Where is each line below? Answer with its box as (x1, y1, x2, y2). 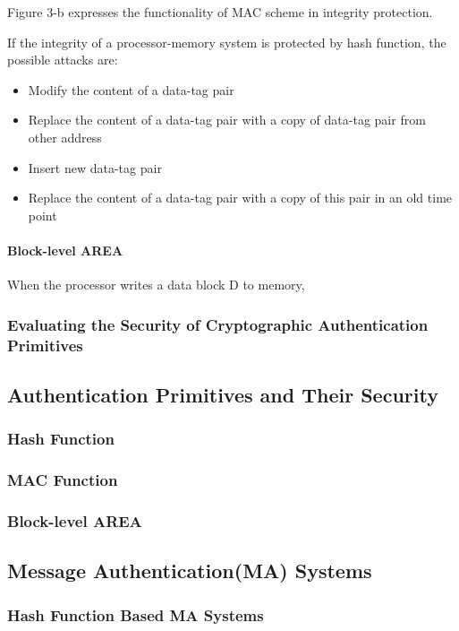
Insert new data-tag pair (28, 158, 162, 177)
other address (28, 127, 102, 146)
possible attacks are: (7, 50, 118, 69)
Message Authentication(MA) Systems (7, 557, 372, 584)
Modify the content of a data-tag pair (28, 80, 234, 99)
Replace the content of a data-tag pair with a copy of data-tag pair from (28, 110, 426, 129)
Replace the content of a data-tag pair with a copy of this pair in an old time (28, 188, 453, 207)
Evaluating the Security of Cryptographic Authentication (7, 313, 429, 335)
